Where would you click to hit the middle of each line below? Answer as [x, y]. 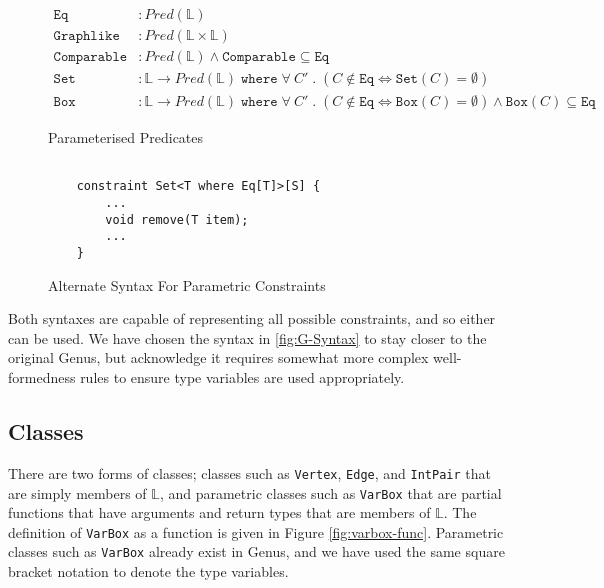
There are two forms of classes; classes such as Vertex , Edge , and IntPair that [249, 472]
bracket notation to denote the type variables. [148, 571]
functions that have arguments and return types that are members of [219, 512]
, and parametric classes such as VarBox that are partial [330, 492]
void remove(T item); [177, 219]
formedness [42, 377]
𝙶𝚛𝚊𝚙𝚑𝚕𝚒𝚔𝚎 [86, 36]
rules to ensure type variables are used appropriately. [242, 377]
